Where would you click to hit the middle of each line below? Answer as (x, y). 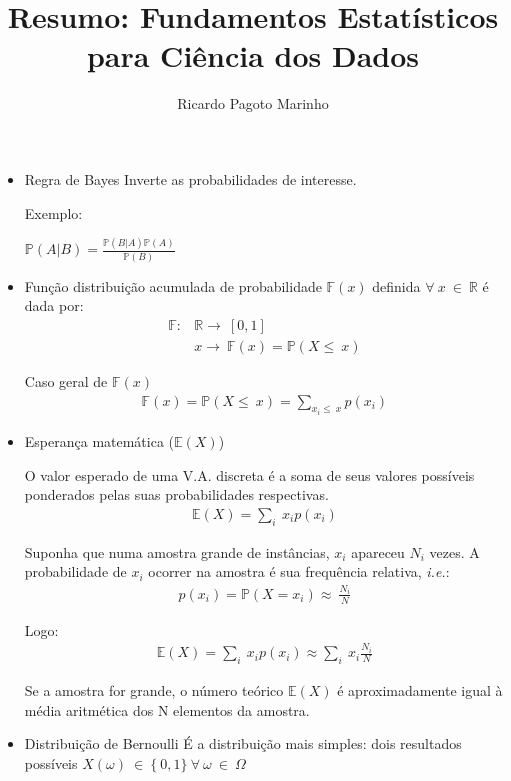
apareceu (378, 551)
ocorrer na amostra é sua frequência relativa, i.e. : (299, 571)
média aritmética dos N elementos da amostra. (167, 709)
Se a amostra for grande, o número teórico (154, 690)
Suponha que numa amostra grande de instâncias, (177, 551)
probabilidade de (75, 571)
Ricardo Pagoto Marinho (253, 103)
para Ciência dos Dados (253, 55)
